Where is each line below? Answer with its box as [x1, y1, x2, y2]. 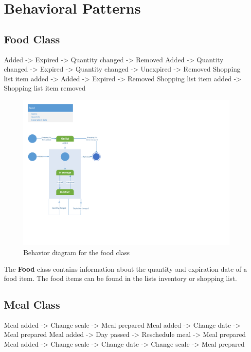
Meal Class [4, 297, 60, 312]
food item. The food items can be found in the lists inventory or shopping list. [4, 273, 237, 283]
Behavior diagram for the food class [23, 247, 130, 257]
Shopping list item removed [4, 83, 86, 93]
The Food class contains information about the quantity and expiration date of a [4, 263, 247, 274]
